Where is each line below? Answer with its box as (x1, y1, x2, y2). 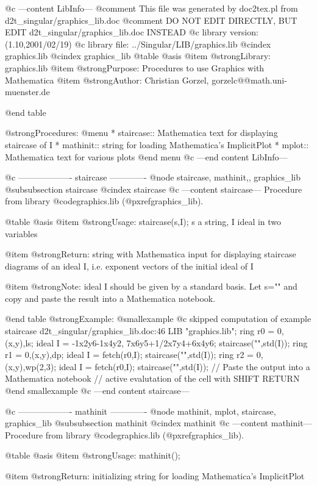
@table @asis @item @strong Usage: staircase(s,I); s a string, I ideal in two (5, 215, 282, 227)
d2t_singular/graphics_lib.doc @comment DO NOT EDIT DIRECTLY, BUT (5, 13, 297, 26)
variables (5, 227, 38, 240)
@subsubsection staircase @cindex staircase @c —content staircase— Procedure (5, 182, 302, 195)
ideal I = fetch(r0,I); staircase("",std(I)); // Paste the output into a (59, 360, 310, 373)
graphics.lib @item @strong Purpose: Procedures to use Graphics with (5, 61, 265, 74)
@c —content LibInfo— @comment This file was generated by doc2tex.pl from (5, 2, 298, 14)
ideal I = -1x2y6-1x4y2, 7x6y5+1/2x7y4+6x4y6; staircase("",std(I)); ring (36, 336, 308, 349)
